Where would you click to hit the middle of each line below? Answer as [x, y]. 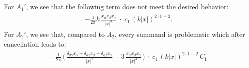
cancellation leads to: [35, 43]
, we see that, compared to [65, 34]
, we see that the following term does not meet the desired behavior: [127, 6]
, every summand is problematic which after [180, 34]
